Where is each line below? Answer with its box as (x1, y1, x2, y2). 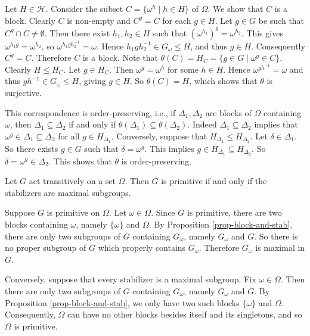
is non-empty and (67, 14, 131, 26)
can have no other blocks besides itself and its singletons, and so (67, 308, 302, 321)
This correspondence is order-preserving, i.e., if (5, 106, 176, 119)
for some (168, 63, 199, 75)
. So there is (254, 229, 298, 242)
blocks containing (5, 217, 68, 230)
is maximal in (255, 241, 305, 254)
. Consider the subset (45, 2, 123, 14)
